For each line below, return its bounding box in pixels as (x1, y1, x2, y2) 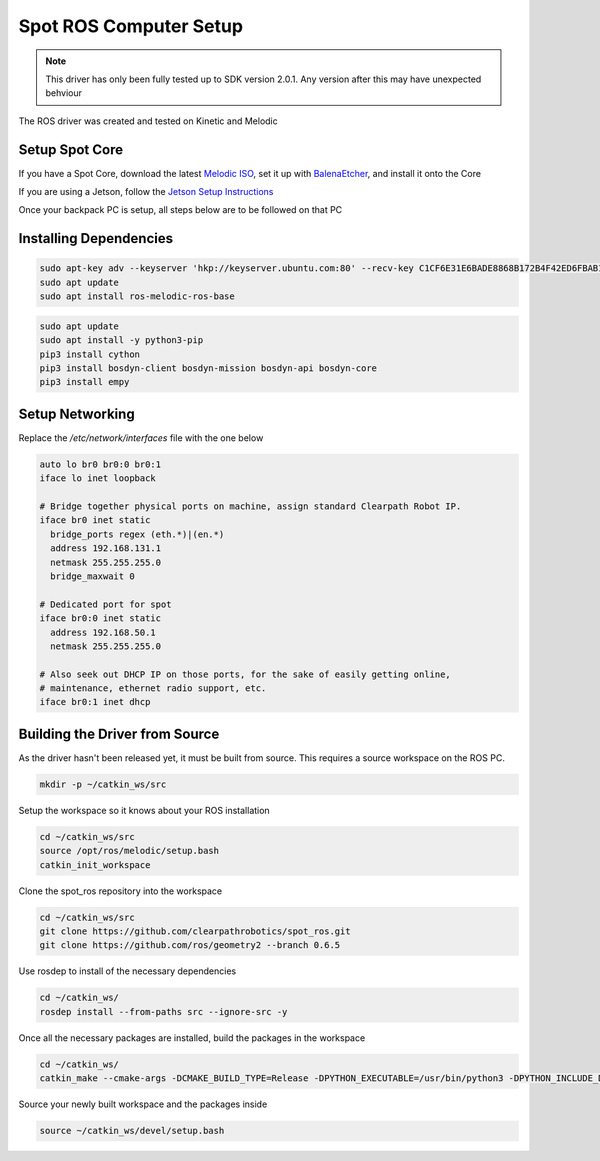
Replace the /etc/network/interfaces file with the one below (18, 431, 264, 444)
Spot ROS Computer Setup (18, 15, 244, 37)
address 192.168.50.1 (50, 626, 157, 638)
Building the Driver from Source (18, 725, 220, 742)
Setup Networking (18, 405, 135, 422)
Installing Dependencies (18, 230, 174, 247)
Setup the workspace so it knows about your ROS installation (18, 804, 270, 816)
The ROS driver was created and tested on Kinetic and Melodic (18, 115, 279, 127)
